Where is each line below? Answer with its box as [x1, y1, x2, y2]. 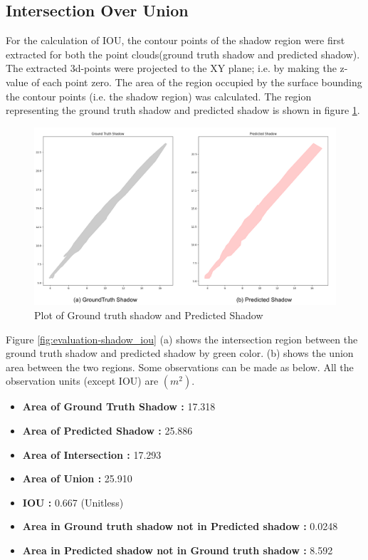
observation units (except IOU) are [6, 373, 159, 388]
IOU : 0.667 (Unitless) [22, 494, 124, 509]
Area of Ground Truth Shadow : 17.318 [22, 399, 216, 414]
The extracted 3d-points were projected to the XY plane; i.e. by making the [6, 61, 337, 76]
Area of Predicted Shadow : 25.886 [22, 423, 193, 437]
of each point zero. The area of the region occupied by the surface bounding [31, 74, 362, 89]
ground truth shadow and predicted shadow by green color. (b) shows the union [6, 346, 354, 361]
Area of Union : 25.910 [22, 471, 132, 486]
